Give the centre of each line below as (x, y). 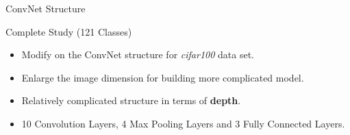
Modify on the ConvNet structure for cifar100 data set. (138, 54)
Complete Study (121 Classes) (69, 31)
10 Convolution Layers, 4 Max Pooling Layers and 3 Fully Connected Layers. (183, 123)
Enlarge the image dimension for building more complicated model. (163, 77)
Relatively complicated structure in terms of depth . (131, 100)
